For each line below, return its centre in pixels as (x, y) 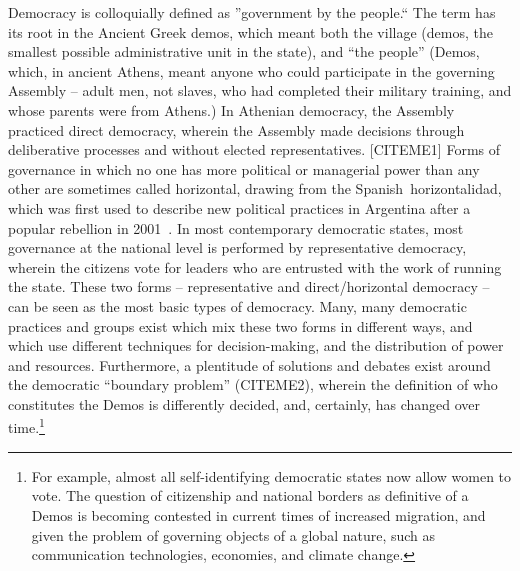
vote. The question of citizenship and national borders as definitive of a (250, 495)
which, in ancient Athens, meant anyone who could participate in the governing (251, 70)
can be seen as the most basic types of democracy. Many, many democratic (237, 305)
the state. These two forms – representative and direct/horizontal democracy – (249, 286)
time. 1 (26, 426)
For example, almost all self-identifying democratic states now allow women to (271, 475)
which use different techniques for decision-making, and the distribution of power (256, 345)
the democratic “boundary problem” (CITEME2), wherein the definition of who (253, 384)
